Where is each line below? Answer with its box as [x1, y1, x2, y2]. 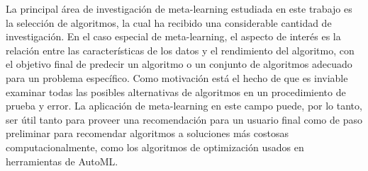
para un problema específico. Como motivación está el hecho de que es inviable [6, 70, 348, 85]
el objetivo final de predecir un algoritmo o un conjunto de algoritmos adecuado [6, 57, 352, 71]
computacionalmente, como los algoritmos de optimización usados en [6, 139, 304, 154]
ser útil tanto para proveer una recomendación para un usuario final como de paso [6, 112, 362, 126]
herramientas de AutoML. [6, 153, 118, 168]
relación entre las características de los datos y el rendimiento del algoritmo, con [6, 42, 355, 57]
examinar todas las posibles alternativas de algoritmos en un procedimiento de [6, 84, 346, 99]
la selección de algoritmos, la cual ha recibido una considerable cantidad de [6, 15, 332, 30]
